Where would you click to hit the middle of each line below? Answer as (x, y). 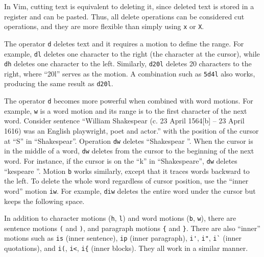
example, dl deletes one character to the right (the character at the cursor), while (132, 53)
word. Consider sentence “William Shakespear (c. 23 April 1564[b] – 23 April (124, 121)
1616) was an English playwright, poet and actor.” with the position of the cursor (131, 131)
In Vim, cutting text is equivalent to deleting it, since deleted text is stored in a (129, 6)
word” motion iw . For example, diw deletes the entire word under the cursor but (130, 190)
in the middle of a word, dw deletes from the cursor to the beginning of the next (129, 151)
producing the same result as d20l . (59, 83)
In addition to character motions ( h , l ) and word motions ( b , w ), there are (120, 218)
